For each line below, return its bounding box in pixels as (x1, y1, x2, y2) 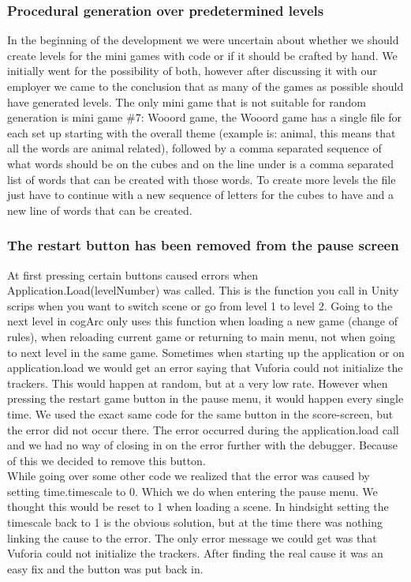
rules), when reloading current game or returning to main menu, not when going (7, 328, 395, 344)
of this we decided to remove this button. (7, 452, 206, 468)
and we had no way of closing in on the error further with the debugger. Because (7, 437, 398, 453)
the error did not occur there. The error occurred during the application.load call (7, 421, 399, 437)
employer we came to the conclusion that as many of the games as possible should (7, 78, 404, 94)
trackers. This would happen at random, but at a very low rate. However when (7, 374, 388, 391)
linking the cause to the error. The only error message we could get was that (7, 529, 377, 546)
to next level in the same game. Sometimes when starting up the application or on (7, 344, 405, 360)
